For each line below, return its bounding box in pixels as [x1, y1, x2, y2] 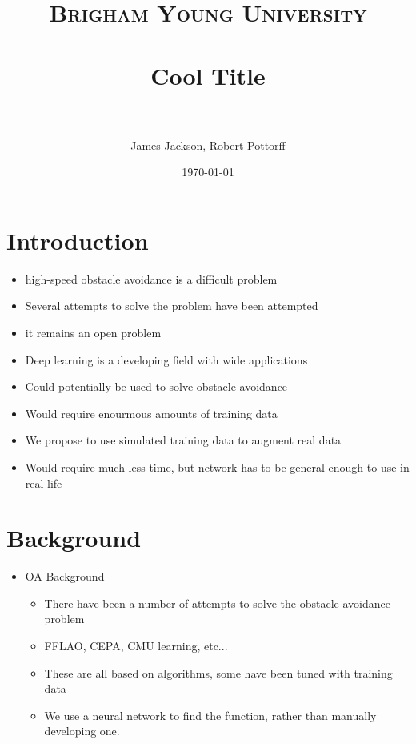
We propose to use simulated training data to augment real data [25, 432, 342, 448]
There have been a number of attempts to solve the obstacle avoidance [44, 594, 390, 611]
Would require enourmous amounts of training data [25, 404, 278, 421]
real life [25, 474, 62, 491]
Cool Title [150, 58, 266, 91]
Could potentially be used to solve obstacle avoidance [25, 378, 288, 395]
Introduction [6, 223, 149, 256]
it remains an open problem [25, 324, 162, 340]
